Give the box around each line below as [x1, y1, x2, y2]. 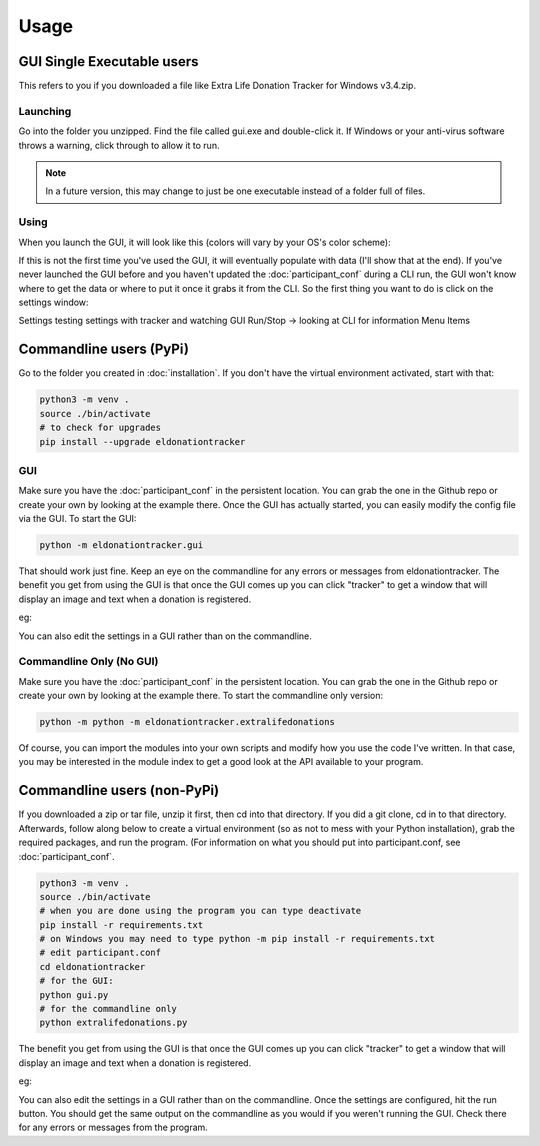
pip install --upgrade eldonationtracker [39, 436, 246, 447]
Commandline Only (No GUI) [18, 655, 159, 669]
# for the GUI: [39, 975, 114, 987]
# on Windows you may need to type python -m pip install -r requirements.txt [39, 933, 435, 945]
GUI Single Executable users [18, 53, 199, 70]
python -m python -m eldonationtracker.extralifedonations [39, 716, 335, 728]
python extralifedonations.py [39, 1017, 188, 1029]
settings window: [18, 296, 89, 309]
